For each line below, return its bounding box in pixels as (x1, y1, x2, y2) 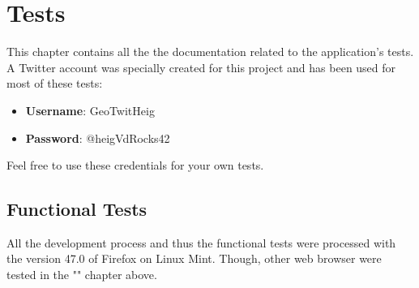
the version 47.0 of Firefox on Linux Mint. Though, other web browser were (6, 250, 382, 267)
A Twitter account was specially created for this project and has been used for (6, 58, 396, 75)
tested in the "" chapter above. (6, 266, 157, 283)
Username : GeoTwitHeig (25, 101, 155, 118)
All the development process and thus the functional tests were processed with (6, 234, 396, 251)
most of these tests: (6, 75, 103, 92)
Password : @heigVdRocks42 (25, 129, 170, 146)
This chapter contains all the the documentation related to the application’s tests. (6, 43, 414, 60)
